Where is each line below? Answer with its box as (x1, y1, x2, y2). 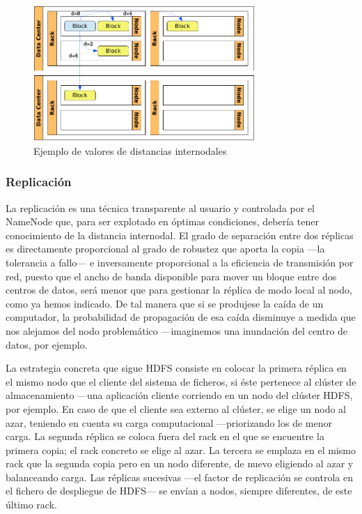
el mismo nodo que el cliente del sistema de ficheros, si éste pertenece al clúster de (6, 374, 356, 388)
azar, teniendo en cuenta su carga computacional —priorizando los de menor (6, 415, 332, 430)
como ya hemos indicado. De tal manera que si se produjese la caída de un (6, 296, 324, 310)
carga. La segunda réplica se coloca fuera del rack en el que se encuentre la (6, 429, 324, 444)
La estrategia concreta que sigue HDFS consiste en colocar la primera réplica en (6, 361, 347, 375)
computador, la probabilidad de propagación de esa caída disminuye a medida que (6, 310, 356, 324)
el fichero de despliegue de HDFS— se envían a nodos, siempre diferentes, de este (6, 483, 352, 498)
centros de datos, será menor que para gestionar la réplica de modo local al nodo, (6, 282, 352, 297)
